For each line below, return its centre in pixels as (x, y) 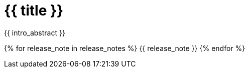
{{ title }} (34, 10)
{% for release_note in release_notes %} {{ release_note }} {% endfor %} (125, 48)
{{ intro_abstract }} (35, 32)
